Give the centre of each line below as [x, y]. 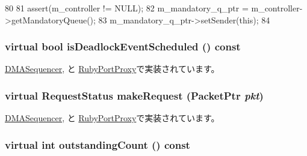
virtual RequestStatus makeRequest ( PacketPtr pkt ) [134, 95]
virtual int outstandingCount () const [98, 144]
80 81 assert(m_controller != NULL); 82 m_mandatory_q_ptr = [127, 8]
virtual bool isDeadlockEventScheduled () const [123, 46]
